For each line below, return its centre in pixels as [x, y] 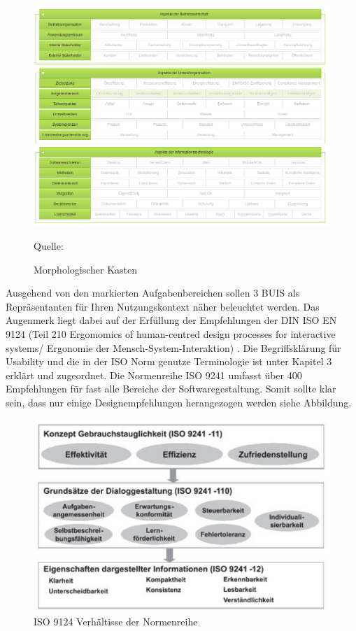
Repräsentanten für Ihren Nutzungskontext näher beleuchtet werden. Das [163, 306]
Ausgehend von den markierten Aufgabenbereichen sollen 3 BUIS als [153, 293]
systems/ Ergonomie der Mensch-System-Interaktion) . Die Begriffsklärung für [173, 347]
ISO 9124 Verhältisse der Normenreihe [116, 622]
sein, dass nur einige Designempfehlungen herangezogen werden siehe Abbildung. [179, 402]
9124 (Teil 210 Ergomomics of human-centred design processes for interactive [171, 334]
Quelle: [49, 246]
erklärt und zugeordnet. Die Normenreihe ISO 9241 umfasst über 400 [154, 375]
